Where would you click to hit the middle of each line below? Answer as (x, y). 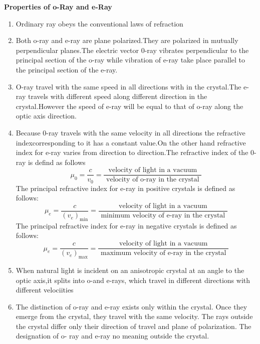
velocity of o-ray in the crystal (153, 180)
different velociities (45, 290)
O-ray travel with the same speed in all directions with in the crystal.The (128, 86)
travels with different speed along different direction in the (117, 96)
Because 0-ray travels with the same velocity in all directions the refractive (131, 132)
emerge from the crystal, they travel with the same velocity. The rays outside (134, 316)
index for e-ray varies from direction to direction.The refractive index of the (132, 152)
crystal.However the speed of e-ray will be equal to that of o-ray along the (129, 106)
